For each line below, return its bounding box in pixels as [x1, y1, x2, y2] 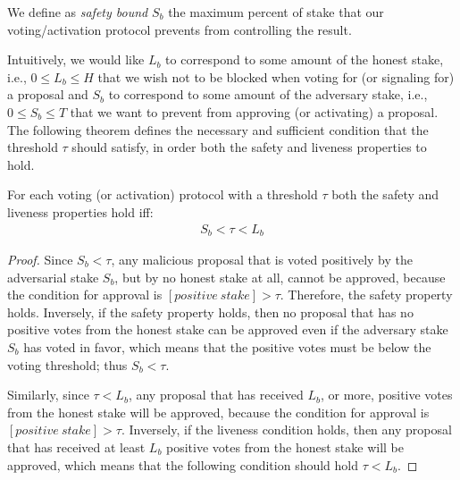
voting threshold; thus [7, 355, 128, 374]
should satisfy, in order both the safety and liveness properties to [71, 138, 427, 156]
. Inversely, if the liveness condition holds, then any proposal [121, 420, 452, 439]
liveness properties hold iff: [7, 202, 154, 221]
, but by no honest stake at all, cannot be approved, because [114, 267, 446, 286]
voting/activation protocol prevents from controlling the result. [7, 20, 352, 38]
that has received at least [7, 437, 146, 456]
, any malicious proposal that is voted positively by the [111, 250, 413, 269]
